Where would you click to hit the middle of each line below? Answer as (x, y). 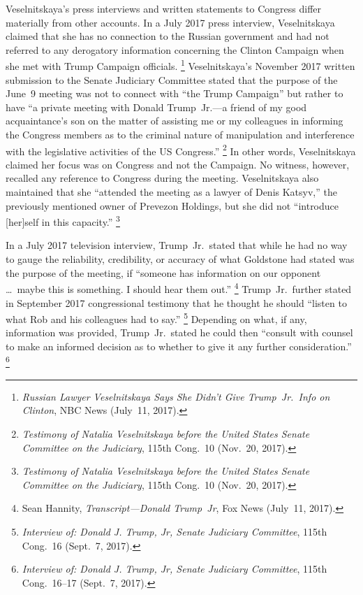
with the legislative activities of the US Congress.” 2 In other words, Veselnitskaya (181, 150)
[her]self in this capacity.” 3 (63, 221)
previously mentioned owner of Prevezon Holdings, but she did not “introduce (172, 205)
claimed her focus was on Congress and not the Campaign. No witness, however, (178, 164)
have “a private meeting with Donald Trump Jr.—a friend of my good (156, 107)
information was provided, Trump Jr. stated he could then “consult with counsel (179, 332)
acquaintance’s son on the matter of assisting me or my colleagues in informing (175, 121)
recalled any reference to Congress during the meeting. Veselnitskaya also (162, 178)
